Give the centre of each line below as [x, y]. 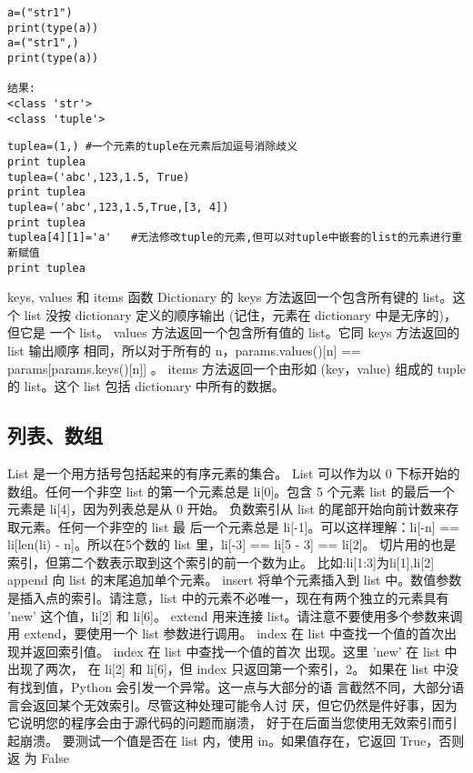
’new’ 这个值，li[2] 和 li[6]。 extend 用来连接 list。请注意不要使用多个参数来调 [235, 615]
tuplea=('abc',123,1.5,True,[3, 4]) [118, 207]
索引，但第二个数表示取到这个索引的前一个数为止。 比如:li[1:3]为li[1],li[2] [221, 562]
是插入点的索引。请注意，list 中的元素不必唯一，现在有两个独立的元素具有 [228, 598]
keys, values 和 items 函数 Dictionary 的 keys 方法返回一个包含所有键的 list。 [230, 297]
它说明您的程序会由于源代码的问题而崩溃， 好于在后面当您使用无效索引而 [226, 723]
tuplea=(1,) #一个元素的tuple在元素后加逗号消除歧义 [153, 147]
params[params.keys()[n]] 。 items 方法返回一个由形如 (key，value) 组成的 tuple [236, 368]
